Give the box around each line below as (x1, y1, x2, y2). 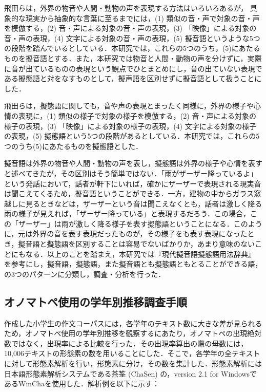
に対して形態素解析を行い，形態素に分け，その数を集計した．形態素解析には (4, 358, 262, 369)
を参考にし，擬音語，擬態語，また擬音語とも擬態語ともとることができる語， (4, 258, 262, 269)
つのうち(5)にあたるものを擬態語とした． (4, 140, 142, 151)
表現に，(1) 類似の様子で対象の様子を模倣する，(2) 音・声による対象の (18, 110, 256, 121)
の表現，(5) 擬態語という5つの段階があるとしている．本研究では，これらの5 (4, 130, 260, 141)
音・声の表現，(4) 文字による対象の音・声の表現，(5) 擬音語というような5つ (4, 32, 260, 43)
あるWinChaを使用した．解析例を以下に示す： (4, 378, 159, 389)
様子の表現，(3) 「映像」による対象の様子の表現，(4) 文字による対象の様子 (4, 120, 257, 131)
